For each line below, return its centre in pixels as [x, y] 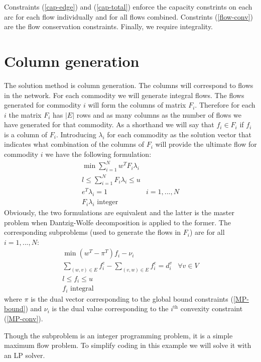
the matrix [25, 114]
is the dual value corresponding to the [110, 308]
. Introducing [76, 134]
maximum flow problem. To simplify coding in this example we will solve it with [128, 345]
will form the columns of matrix [137, 105]
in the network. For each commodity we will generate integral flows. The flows [124, 95]
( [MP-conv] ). [24, 318]
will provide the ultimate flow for [206, 144]
